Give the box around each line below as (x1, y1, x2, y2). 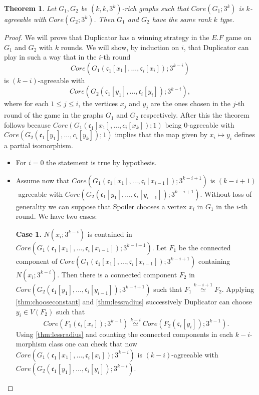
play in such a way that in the (4, 52, 97, 62)
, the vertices (78, 98, 118, 109)
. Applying (221, 283, 254, 294)
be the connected (178, 242, 231, 252)
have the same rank (152, 14, 211, 24)
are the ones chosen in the (150, 98, 231, 109)
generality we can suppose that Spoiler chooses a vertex (16, 201, 187, 211)
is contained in (87, 228, 132, 239)
